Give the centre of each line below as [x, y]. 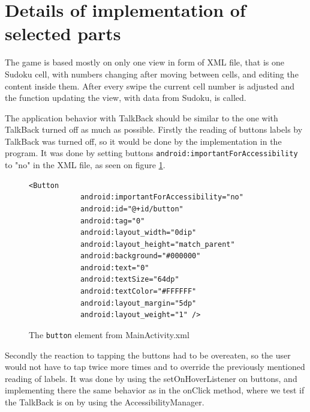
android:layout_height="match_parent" [157, 244]
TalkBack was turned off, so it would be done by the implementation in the [143, 141]
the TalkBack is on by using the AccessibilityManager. [105, 401]
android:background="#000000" [140, 256]
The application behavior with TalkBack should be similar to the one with [142, 117]
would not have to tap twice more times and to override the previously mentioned [155, 367]
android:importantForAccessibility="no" [162, 197]
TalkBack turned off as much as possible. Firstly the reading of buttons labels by [154, 129]
